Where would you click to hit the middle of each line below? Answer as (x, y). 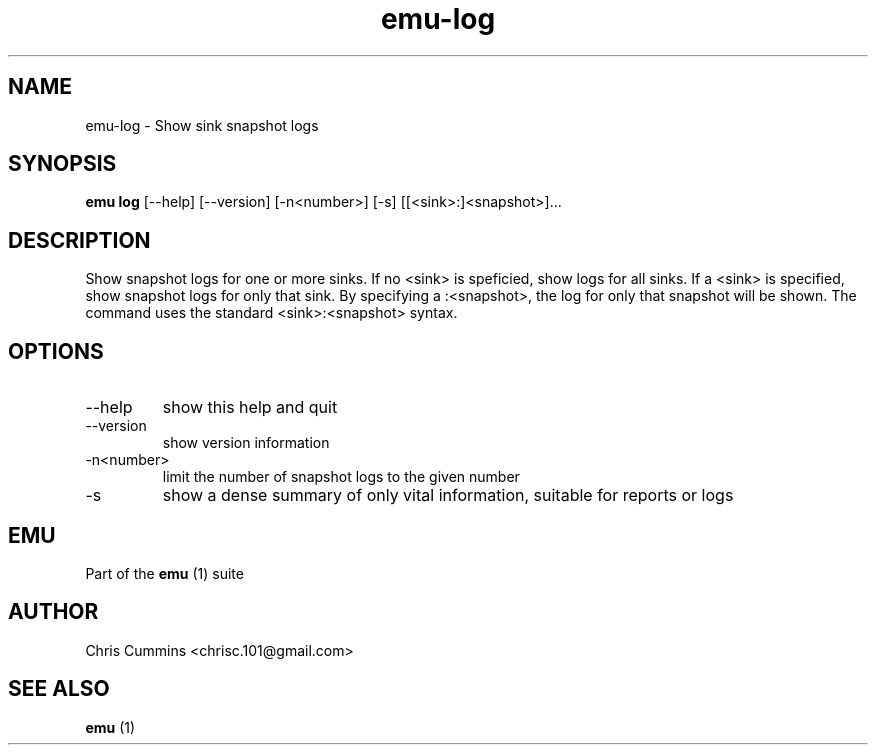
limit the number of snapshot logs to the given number (341, 477)
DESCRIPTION (79, 240)
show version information (246, 443)
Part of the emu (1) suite (164, 573)
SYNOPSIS (62, 164)
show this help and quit (250, 407)
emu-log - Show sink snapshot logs (202, 125)
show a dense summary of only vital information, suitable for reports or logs (448, 495)
